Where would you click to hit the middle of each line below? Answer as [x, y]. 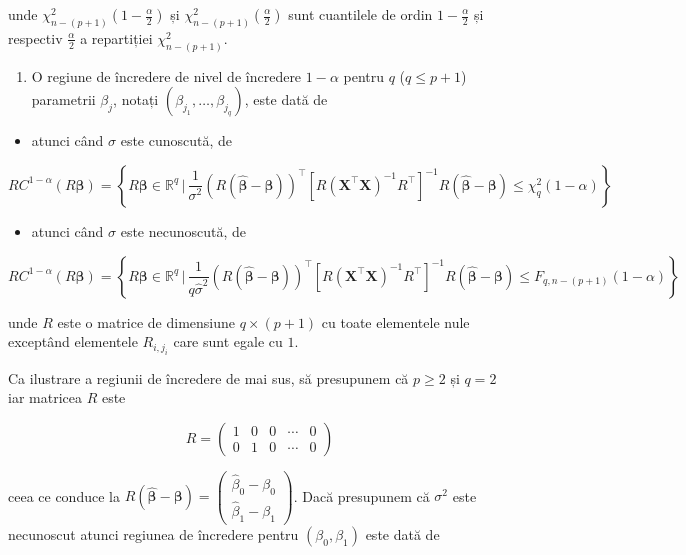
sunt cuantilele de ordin [360, 14]
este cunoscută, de [176, 140]
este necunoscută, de [183, 230]
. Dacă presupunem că [361, 495]
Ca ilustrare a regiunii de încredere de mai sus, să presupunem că [208, 377]
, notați [136, 99]
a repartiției [116, 37]
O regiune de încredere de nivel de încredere [166, 75]
